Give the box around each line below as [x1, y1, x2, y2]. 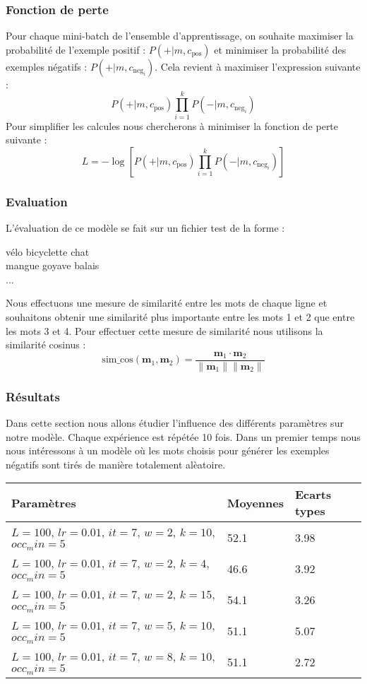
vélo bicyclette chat [6, 244, 90, 259]
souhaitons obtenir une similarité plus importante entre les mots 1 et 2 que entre [6, 309, 355, 324]
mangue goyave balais [6, 258, 100, 273]
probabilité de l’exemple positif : [6, 42, 146, 57]
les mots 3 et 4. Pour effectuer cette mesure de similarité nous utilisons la [6, 323, 323, 338]
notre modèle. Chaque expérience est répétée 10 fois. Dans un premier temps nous [6, 429, 361, 444]
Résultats [6, 387, 61, 405]
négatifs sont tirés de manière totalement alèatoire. [6, 456, 226, 471]
